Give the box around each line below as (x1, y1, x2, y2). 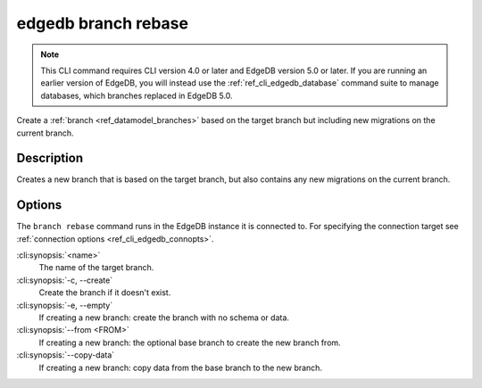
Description (16, 151, 84, 166)
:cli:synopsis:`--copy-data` (16, 350, 115, 360)
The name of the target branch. (38, 262, 154, 273)
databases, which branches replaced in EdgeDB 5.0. (40, 90, 233, 101)
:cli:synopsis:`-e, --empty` (16, 300, 113, 310)
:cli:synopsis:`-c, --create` (16, 275, 113, 285)
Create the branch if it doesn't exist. (38, 287, 171, 298)
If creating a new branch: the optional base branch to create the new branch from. (38, 337, 341, 348)
